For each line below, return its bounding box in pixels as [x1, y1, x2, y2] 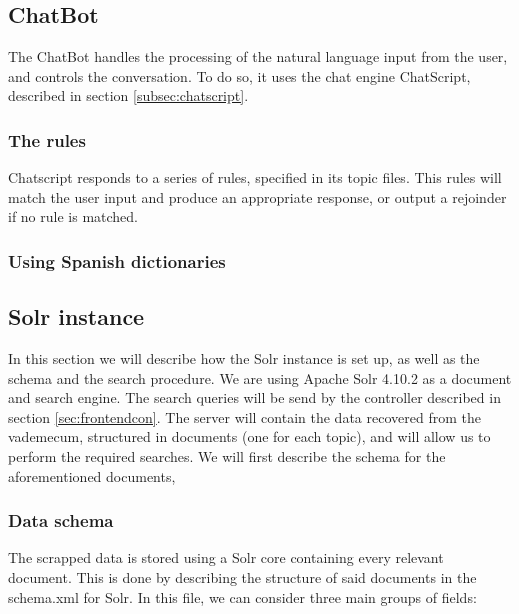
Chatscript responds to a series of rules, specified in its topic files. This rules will [8, 167, 502, 188]
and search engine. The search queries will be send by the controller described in [8, 387, 501, 408]
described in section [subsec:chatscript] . [8, 85, 249, 106]
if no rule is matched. [8, 206, 139, 227]
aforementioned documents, [8, 465, 176, 486]
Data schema [8, 508, 114, 533]
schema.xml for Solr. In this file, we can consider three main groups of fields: [8, 586, 477, 607]
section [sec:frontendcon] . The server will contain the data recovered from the [8, 406, 481, 427]
